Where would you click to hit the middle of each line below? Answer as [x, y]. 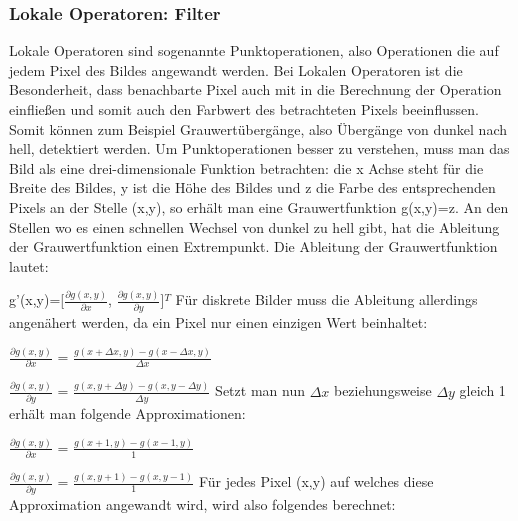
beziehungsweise [382, 390]
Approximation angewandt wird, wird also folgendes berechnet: [202, 503]
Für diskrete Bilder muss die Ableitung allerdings [326, 299]
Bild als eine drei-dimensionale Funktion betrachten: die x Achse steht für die [246, 167]
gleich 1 [482, 390]
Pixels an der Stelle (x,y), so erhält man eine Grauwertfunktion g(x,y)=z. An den [259, 206]
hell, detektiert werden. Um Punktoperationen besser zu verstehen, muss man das [259, 148]
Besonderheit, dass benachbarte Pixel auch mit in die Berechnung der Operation [255, 89]
